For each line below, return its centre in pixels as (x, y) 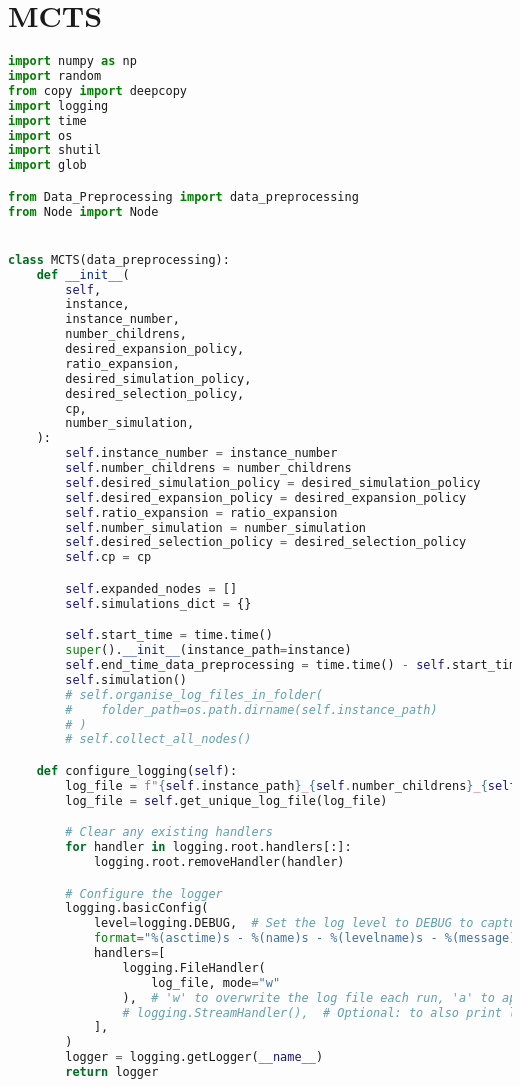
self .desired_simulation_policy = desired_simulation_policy (273, 482)
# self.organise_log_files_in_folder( (194, 694)
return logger (112, 1072)
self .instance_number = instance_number (201, 453)
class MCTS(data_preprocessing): (119, 259)
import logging (58, 105)
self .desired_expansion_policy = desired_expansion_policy (266, 497)
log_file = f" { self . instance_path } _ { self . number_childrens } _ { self (291, 785)
